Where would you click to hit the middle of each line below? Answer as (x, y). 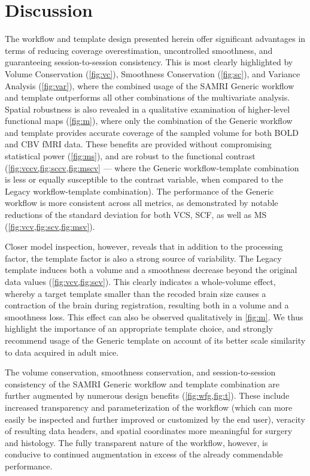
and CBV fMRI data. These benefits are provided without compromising (138, 144)
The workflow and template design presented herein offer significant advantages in (155, 39)
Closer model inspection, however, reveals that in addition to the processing (144, 246)
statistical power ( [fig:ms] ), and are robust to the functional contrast (130, 156)
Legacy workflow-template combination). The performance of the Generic (139, 191)
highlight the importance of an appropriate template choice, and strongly (139, 328)
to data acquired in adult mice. (62, 352)
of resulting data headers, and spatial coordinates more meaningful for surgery (149, 431)
